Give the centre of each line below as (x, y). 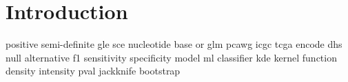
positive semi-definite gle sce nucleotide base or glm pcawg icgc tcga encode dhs (174, 44)
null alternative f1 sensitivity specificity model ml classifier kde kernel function (171, 57)
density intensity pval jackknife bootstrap (93, 71)
